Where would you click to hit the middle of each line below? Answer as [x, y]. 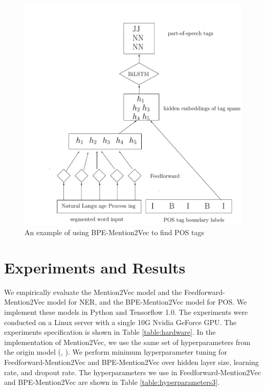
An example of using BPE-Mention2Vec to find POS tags [114, 232]
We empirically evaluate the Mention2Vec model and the [93, 292]
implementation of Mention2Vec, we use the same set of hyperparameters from [127, 342]
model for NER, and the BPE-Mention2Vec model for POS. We [147, 302]
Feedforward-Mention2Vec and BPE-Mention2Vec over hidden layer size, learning [131, 362]
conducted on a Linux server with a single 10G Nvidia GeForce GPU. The [120, 322]
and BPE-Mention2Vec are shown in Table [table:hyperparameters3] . [112, 382]
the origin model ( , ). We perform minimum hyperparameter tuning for [116, 352]
